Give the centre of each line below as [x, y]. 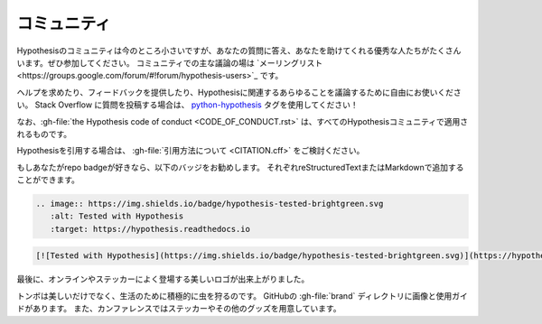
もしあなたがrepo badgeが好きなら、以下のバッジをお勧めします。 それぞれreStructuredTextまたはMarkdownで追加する [240, 167]
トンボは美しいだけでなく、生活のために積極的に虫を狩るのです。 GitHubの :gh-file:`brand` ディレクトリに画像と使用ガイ [243, 296]
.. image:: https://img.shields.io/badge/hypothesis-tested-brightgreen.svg [210, 204]
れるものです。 [44, 134]
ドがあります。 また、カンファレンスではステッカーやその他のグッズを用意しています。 [179, 309]
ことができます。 [48, 180]
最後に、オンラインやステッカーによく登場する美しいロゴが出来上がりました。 [163, 279]
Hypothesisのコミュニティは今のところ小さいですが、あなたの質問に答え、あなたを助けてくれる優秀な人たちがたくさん [239, 51]
